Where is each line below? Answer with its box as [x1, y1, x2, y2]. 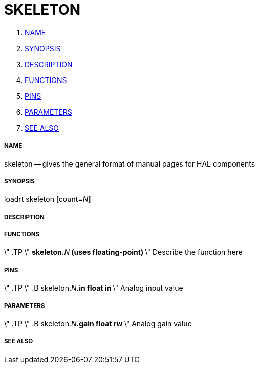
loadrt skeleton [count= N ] [4, 195, 91, 204]
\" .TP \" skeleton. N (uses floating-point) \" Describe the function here [4, 248, 243, 257]
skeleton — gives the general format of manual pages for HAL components [4, 159, 255, 168]
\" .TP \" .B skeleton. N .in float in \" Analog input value [4, 283, 183, 293]
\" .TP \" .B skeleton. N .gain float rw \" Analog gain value [4, 319, 192, 329]
